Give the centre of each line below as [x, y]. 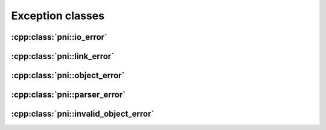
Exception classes [58, 16]
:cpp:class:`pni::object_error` [68, 76]
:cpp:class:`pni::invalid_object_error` [83, 114]
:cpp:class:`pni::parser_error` [69, 95]
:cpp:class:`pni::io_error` [59, 37]
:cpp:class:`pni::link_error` [63, 56]
